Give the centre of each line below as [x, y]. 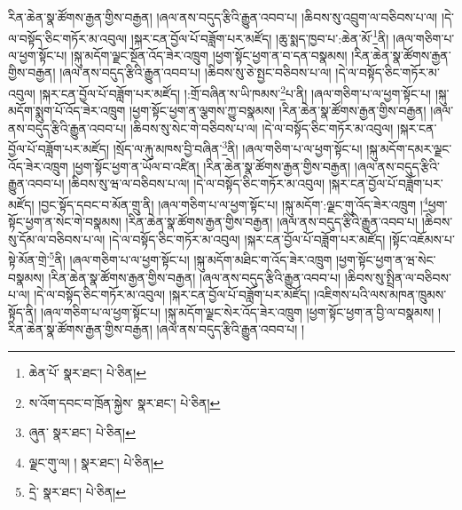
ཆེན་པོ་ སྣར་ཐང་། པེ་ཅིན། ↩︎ [87, 372]
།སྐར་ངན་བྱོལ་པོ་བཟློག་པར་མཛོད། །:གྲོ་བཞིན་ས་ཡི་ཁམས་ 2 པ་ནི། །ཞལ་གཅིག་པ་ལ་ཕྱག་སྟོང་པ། [235, 92]
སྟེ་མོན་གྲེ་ [29, 259]
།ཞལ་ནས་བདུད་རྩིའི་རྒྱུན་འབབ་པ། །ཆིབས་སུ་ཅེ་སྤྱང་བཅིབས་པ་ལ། [196, 72]
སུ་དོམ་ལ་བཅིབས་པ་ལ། [57, 239]
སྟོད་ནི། [23, 311]
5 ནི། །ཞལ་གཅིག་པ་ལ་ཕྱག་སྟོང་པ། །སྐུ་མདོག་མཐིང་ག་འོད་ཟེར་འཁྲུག [191, 258]
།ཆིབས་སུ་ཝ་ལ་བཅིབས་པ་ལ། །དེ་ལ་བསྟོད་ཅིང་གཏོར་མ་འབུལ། [197, 183]
